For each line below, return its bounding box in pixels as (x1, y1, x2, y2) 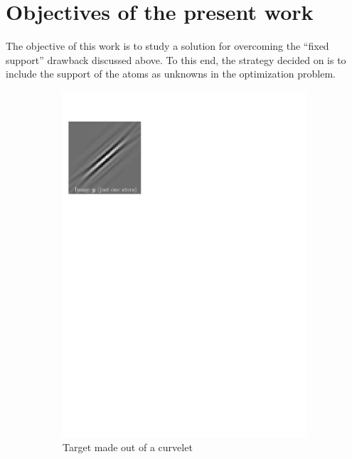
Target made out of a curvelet (63, 440, 193, 455)
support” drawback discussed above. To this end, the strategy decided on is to (6, 52, 346, 67)
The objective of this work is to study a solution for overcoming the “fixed (6, 38, 329, 53)
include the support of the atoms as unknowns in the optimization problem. (6, 66, 336, 81)
